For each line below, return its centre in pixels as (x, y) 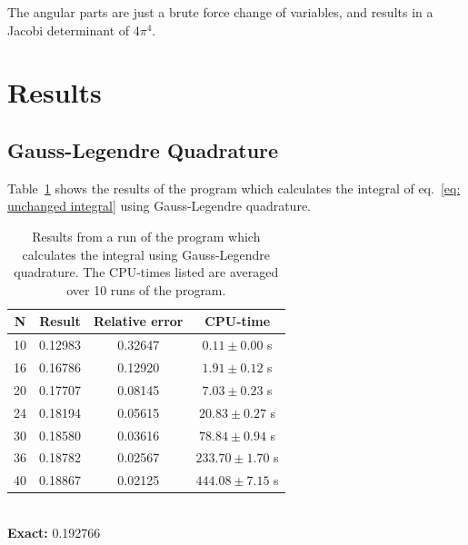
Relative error (138, 321)
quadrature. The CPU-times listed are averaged (146, 272)
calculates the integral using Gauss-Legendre (146, 254)
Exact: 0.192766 (54, 532)
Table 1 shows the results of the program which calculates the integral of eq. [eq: (234, 188)
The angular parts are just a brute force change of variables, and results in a (220, 12)
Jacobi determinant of (69, 30)
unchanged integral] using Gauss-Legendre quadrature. (159, 206)
